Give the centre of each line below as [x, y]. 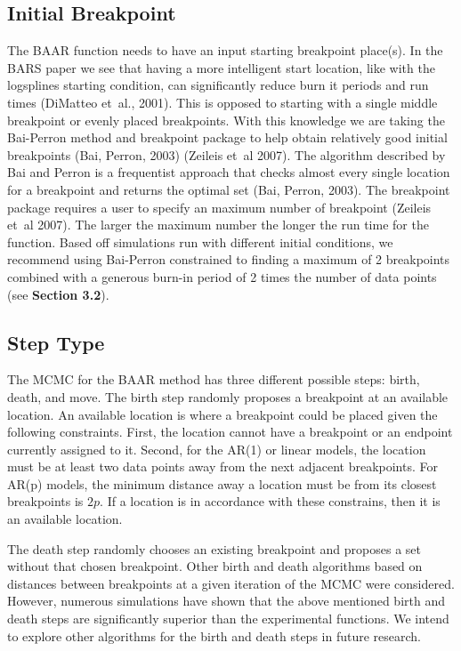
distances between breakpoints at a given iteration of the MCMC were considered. [231, 583]
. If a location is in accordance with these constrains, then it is [270, 501]
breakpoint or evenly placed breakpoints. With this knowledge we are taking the [226, 120]
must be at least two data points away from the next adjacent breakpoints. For [222, 466]
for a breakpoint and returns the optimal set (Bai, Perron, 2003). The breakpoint [229, 189]
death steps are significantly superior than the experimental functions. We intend [228, 619]
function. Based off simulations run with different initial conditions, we [200, 241]
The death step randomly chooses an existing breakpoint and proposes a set [214, 548]
